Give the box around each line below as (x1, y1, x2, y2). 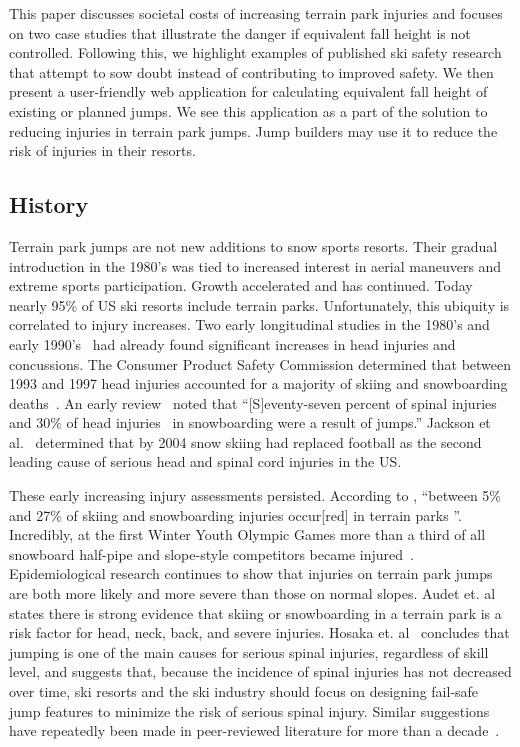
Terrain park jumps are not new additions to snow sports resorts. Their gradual (9, 235, 498, 256)
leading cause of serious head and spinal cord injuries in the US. (9, 451, 402, 472)
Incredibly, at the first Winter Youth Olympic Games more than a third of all (9, 524, 486, 545)
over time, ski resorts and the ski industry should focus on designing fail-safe (9, 681, 479, 702)
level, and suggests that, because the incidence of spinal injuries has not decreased (9, 661, 512, 682)
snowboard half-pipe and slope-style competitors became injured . (9, 543, 414, 564)
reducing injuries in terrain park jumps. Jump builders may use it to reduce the (9, 120, 498, 141)
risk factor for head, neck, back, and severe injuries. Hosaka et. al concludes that (9, 622, 510, 643)
